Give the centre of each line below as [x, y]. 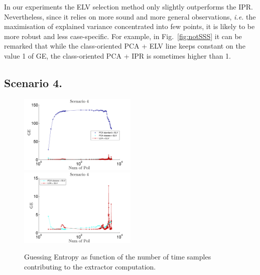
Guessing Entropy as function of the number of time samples [118, 257]
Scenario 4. [33, 82]
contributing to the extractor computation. [90, 266]
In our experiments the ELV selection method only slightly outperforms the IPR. [128, 7]
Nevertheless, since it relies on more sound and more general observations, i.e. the [130, 16]
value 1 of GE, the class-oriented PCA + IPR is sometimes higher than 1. [118, 55]
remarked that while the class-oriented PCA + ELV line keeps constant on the [125, 46]
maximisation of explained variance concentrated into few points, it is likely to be [129, 26]
